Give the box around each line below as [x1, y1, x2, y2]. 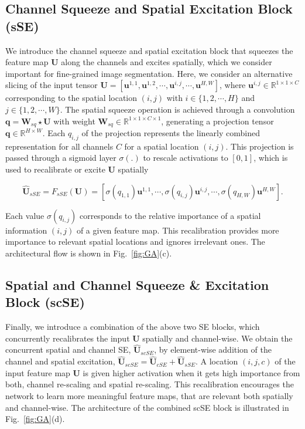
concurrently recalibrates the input [5, 332, 130, 344]
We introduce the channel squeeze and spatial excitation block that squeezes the [5, 44, 293, 56]
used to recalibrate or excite [5, 163, 105, 175]
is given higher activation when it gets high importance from [83, 366, 300, 379]
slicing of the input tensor [5, 79, 98, 91]
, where [219, 79, 246, 91]
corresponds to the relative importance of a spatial [79, 209, 261, 221]
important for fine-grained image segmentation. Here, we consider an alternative [5, 67, 293, 79]
